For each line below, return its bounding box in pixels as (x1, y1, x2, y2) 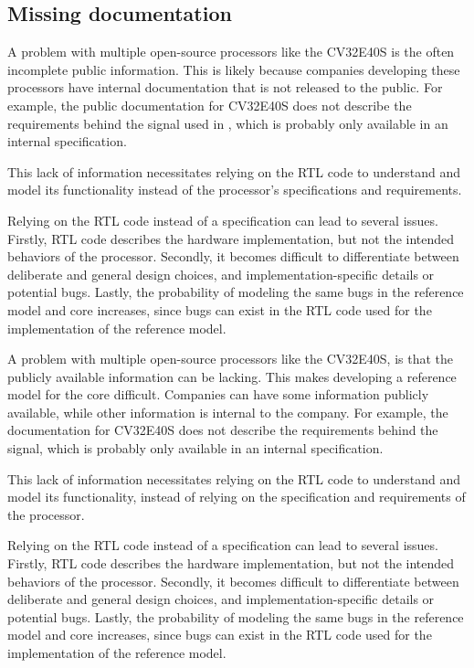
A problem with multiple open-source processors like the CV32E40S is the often (7, 42, 455, 61)
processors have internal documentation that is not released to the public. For (7, 78, 443, 97)
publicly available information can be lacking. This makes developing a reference (7, 366, 457, 386)
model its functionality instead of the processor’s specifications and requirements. (7, 180, 462, 199)
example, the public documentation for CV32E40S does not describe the (7, 95, 412, 114)
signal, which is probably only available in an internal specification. (7, 439, 384, 458)
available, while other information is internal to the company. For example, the (7, 402, 448, 421)
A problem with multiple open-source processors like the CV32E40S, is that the (7, 349, 453, 368)
